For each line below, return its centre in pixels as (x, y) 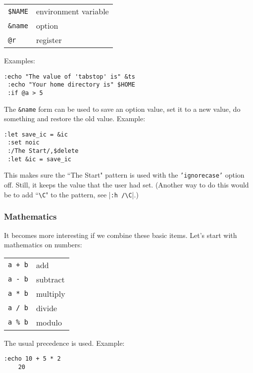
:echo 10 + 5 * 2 (32, 359)
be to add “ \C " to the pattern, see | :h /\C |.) (71, 194)
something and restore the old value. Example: (75, 118)
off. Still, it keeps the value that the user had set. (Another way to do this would (126, 185)
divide (47, 308)
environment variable (72, 11)
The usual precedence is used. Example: (64, 343)
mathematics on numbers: (43, 245)
